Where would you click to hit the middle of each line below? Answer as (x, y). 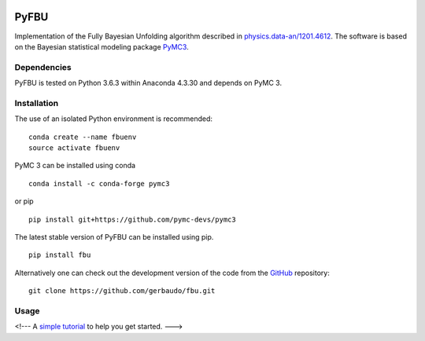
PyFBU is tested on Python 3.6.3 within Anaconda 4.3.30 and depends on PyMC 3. (148, 83)
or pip (24, 201)
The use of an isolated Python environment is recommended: (113, 119)
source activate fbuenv (74, 148)
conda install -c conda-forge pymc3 (99, 183)
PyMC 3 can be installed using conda (75, 166)
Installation (37, 103)
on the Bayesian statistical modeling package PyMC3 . (102, 46)
